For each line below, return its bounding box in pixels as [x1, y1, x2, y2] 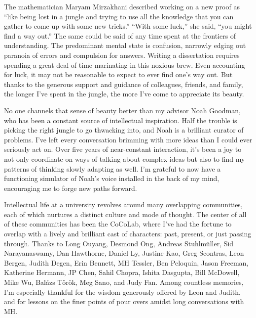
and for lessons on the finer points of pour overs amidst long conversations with [4, 296, 244, 307]
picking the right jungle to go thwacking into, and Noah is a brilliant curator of [4, 125, 244, 135]
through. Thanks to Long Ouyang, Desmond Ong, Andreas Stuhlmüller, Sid [4, 238, 234, 248]
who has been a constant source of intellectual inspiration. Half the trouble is [4, 115, 237, 125]
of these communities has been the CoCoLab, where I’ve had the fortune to [4, 219, 232, 229]
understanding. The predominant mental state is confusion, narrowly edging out [4, 40, 246, 50]
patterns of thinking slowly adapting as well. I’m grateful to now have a [4, 163, 221, 174]
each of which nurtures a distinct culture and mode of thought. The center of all [4, 209, 247, 219]
